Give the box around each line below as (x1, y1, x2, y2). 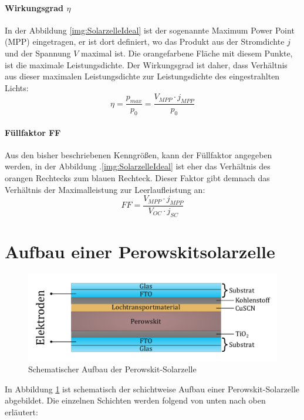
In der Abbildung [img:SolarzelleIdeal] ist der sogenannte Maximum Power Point (5, 24, 295, 36)
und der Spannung (5, 46, 71, 59)
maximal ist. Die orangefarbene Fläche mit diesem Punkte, (80, 46, 293, 59)
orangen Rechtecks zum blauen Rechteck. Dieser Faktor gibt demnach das (5, 171, 270, 184)
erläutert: (5, 405, 38, 418)
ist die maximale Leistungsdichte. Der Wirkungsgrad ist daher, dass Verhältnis (5, 58, 288, 71)
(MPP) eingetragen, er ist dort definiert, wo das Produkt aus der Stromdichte (5, 35, 285, 48)
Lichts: (5, 81, 29, 94)
